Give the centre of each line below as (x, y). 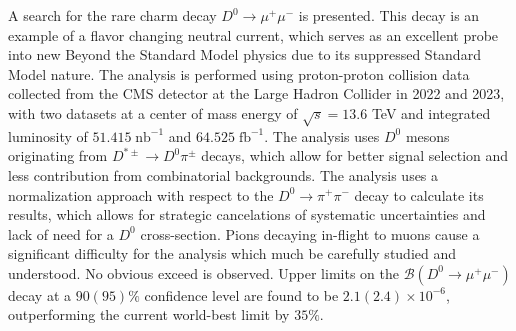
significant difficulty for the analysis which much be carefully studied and (232, 253)
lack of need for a (61, 233)
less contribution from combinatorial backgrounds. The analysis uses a (223, 174)
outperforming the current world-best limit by (149, 314)
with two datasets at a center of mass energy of (153, 112)
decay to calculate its (419, 194)
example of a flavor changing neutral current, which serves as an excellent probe (253, 34)
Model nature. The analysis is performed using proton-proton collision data (239, 73)
